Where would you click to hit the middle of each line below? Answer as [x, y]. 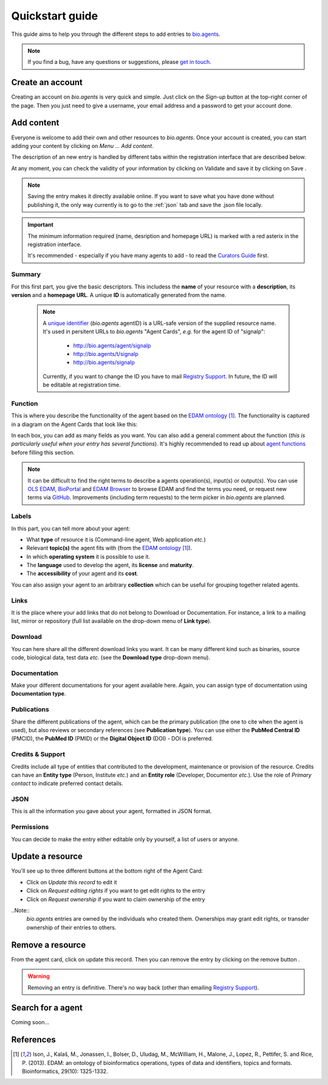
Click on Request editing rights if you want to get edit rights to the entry [116, 891]
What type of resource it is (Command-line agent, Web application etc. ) [116, 539]
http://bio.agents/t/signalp [106, 354]
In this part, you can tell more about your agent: [71, 528]
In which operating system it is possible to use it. [88, 556]
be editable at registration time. [82, 385]
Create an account [47, 82]
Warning [39, 976]
